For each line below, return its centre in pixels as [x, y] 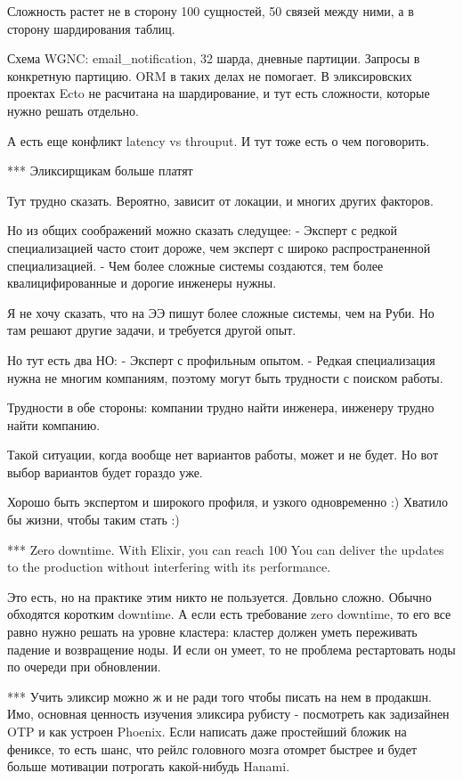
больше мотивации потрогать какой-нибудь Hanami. [149, 766]
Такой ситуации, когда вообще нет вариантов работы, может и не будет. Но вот [223, 455]
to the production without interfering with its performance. [169, 567]
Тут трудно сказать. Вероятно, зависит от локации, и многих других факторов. [220, 200]
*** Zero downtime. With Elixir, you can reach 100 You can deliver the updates [226, 549]
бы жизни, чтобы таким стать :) [93, 520]
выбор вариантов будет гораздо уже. [105, 472]
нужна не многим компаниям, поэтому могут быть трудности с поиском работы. [225, 377]
